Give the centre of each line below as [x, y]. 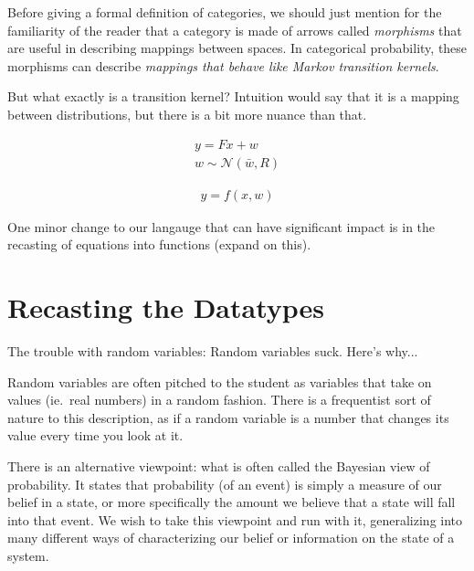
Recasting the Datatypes [166, 307]
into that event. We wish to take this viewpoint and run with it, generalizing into [235, 519]
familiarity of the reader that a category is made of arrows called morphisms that [235, 30]
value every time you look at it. [95, 435]
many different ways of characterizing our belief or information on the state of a [231, 538]
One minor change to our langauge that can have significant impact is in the [221, 226]
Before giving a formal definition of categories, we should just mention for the [225, 12]
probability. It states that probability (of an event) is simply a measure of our [225, 484]
